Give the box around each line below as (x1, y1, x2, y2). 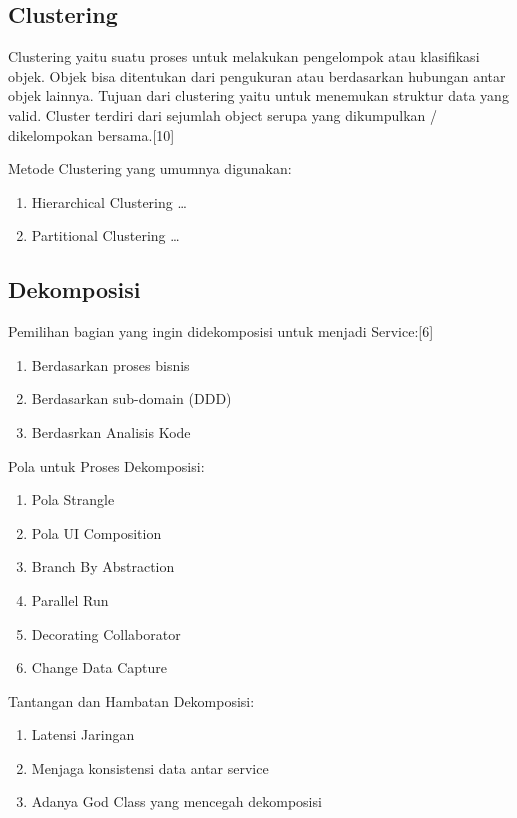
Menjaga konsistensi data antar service (31, 757, 269, 778)
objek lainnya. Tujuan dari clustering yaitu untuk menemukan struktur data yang (8, 85, 509, 106)
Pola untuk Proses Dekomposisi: (8, 455, 205, 476)
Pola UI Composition (31, 522, 162, 543)
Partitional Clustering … (31, 225, 180, 246)
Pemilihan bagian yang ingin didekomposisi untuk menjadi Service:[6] (8, 321, 434, 342)
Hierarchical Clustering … (31, 191, 187, 212)
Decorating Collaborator (31, 623, 181, 644)
